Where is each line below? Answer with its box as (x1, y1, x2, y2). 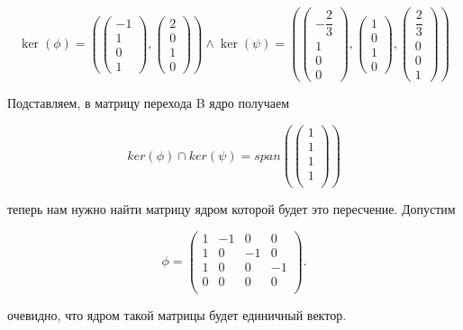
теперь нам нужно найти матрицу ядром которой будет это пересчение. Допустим (7, 200, 456, 219)
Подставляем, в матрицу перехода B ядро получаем (7, 94, 290, 112)
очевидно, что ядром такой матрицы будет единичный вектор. (7, 306, 347, 324)
